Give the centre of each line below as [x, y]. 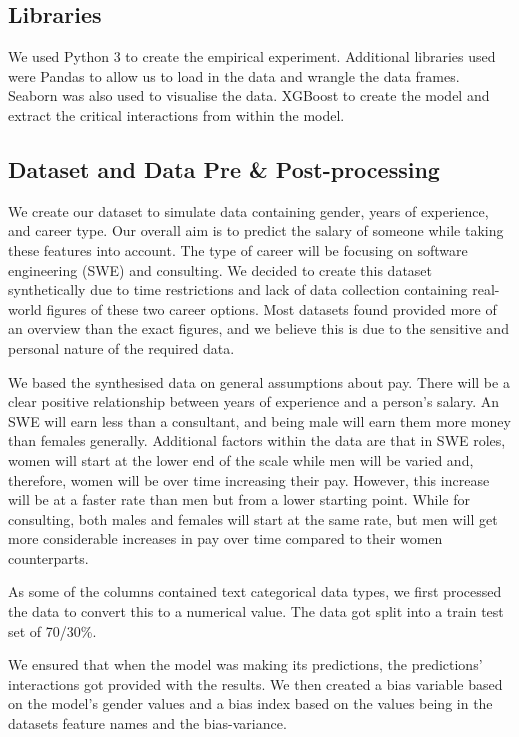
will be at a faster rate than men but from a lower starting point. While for [239, 499]
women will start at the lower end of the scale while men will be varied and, [241, 459]
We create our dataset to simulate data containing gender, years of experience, [248, 210]
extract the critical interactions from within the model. [176, 114]
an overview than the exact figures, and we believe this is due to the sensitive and [258, 328]
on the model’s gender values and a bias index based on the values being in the [250, 703]
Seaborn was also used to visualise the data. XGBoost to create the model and [249, 95]
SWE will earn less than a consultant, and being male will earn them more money [259, 420]
